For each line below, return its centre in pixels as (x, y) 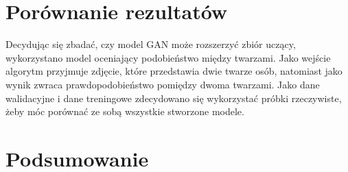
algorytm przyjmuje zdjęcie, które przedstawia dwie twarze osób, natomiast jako (174, 71)
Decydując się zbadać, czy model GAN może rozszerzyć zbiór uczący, (151, 44)
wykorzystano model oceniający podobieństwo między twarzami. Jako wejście (168, 57)
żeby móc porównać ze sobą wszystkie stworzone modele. (125, 111)
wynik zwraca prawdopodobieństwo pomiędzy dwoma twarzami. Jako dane (163, 84)
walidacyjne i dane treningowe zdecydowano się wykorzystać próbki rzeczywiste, (174, 98)
